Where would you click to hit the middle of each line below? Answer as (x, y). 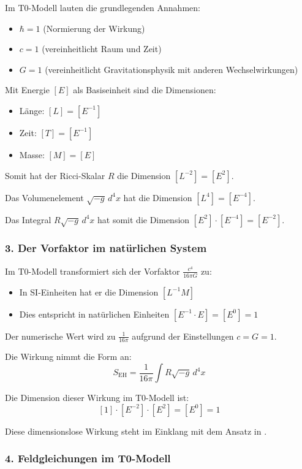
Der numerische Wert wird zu (60, 336)
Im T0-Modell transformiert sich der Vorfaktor (92, 271)
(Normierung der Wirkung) (94, 28)
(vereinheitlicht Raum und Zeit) (102, 49)
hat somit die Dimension (144, 219)
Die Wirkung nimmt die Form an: (68, 357)
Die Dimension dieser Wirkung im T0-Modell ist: (97, 398)
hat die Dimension (158, 197)
